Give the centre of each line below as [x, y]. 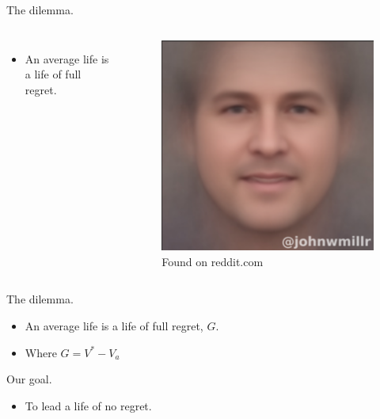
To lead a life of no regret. [88, 405]
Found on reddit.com [213, 261]
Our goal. [29, 379]
